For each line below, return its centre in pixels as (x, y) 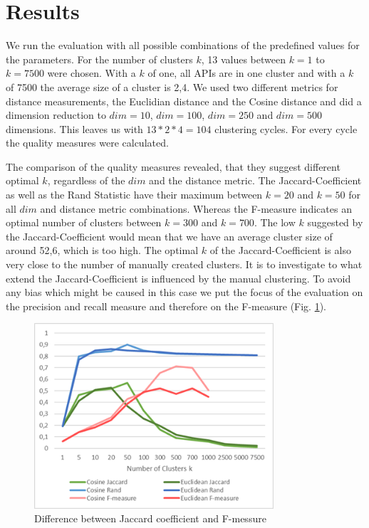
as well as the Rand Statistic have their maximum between (134, 195)
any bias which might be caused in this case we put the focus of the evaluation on (184, 292)
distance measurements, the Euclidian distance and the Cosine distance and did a (184, 101)
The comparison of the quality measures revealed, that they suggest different (173, 166)
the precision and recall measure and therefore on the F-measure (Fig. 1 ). (166, 306)
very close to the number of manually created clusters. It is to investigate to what (184, 264)
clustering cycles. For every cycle (286, 128)
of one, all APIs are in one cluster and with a (246, 73)
